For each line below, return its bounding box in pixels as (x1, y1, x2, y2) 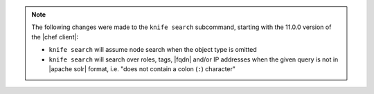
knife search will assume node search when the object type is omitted (48, 46, 258, 54)
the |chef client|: (31, 32, 79, 41)
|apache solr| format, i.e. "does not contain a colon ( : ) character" (48, 64, 235, 73)
